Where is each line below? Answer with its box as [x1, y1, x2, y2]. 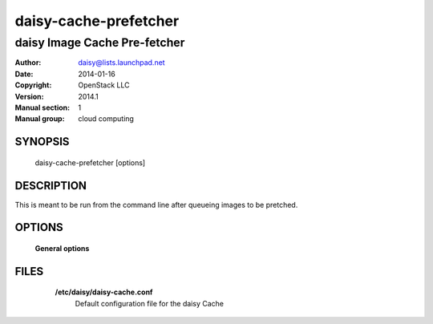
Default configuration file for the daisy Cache [75, 298, 225, 308]
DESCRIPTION [14, 179, 87, 192]
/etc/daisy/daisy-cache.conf [55, 287, 153, 297]
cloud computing [78, 114, 134, 124]
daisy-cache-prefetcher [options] [34, 157, 146, 168]
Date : [14, 69, 34, 79]
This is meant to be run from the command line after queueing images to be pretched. [14, 200, 298, 209]
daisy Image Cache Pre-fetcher [14, 35, 185, 50]
